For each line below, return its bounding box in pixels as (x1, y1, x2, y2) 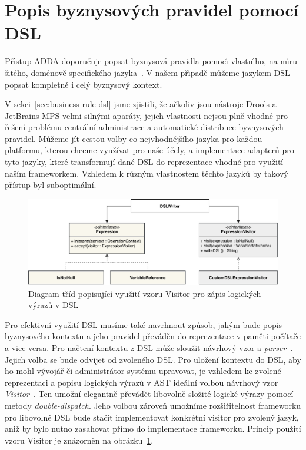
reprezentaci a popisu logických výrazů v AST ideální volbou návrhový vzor (5, 376, 278, 388)
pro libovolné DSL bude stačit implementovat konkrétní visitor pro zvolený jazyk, (5, 411, 299, 423)
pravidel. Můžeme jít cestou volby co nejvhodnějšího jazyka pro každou (5, 132, 262, 144)
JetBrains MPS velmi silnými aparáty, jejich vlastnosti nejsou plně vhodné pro (5, 109, 288, 121)
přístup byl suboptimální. (5, 178, 97, 191)
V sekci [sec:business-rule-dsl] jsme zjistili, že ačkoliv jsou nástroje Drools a (5, 98, 277, 110)
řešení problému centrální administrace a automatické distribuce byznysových (5, 121, 284, 133)
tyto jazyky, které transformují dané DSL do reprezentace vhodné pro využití (5, 155, 284, 168)
